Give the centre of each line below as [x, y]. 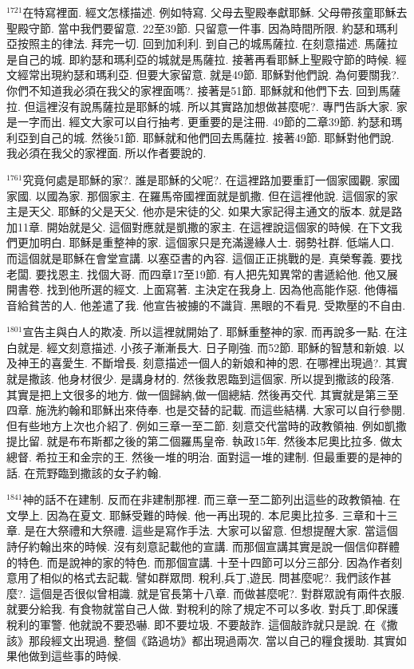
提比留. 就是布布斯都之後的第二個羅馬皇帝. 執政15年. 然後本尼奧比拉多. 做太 [205, 441]
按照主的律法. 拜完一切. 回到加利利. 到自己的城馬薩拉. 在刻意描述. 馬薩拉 [207, 44]
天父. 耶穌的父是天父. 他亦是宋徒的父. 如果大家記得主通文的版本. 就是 [210, 211]
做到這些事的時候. [75, 656]
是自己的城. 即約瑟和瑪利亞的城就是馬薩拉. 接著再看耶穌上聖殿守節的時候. [199, 59]
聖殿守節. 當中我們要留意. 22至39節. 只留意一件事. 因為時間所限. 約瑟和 [191, 28]
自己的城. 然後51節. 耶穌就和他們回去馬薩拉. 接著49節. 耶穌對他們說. [217, 137]
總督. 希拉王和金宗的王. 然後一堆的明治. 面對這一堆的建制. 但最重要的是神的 [205, 457]
